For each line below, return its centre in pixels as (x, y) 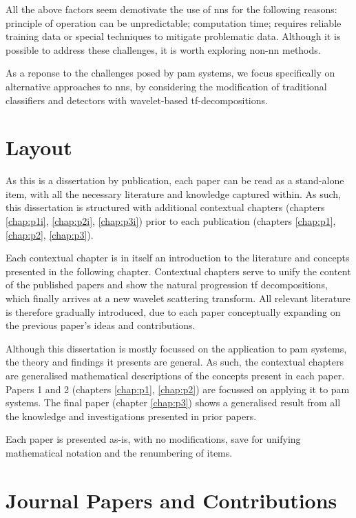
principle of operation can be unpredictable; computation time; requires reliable (174, 22)
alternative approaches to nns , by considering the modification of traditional (166, 86)
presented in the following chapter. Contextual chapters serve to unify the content (178, 271)
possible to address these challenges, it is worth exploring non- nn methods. (163, 49)
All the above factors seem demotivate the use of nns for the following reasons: (171, 9)
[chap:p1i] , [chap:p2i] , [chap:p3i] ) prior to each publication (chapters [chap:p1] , (171, 221)
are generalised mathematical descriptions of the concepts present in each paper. (175, 375)
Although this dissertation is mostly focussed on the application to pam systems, (176, 348)
